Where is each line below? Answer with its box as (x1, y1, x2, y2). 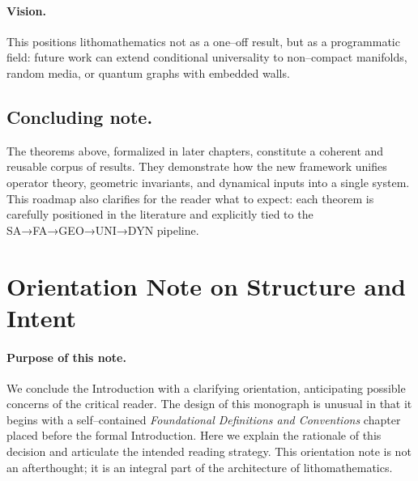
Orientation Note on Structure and (6, 269, 406, 302)
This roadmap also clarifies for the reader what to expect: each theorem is (6, 189, 374, 206)
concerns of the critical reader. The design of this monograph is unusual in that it (6, 395, 412, 412)
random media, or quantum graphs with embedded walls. (6, 64, 290, 81)
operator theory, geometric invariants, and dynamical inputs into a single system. (6, 173, 410, 190)
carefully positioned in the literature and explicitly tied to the (6, 206, 313, 223)
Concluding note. (6, 104, 153, 129)
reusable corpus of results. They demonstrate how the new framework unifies (6, 158, 387, 175)
